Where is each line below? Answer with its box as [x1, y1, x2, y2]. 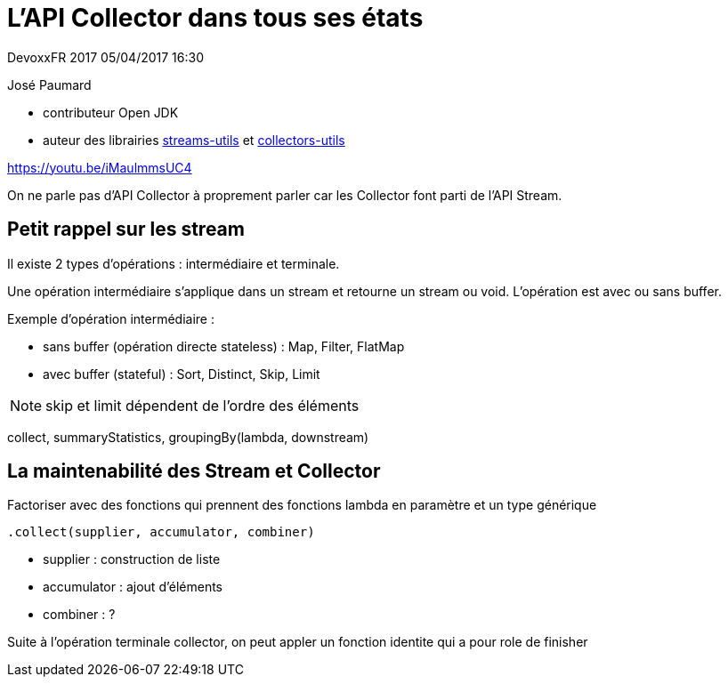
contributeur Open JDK [43, 104, 179, 120]
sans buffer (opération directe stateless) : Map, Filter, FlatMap [43, 338, 405, 354]
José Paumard [7, 76, 92, 93]
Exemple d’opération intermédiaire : [7, 310, 214, 326]
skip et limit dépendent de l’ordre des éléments [45, 396, 360, 414]
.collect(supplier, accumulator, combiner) [7, 525, 315, 540]
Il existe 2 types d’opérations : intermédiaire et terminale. [7, 255, 340, 271]
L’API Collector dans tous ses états [7, 3, 424, 33]
